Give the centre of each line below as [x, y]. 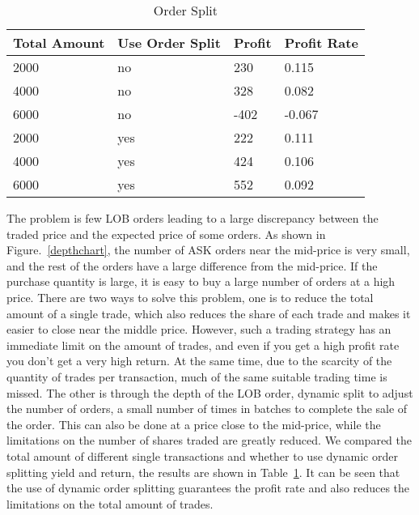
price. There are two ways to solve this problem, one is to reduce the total [190, 297]
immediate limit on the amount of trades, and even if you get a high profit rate [203, 345]
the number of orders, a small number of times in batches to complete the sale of [207, 409]
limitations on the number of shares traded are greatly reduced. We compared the [209, 440]
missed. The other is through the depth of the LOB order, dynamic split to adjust [210, 392]
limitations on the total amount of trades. [110, 503]
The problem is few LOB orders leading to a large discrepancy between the [193, 218]
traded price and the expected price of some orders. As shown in [166, 234]
